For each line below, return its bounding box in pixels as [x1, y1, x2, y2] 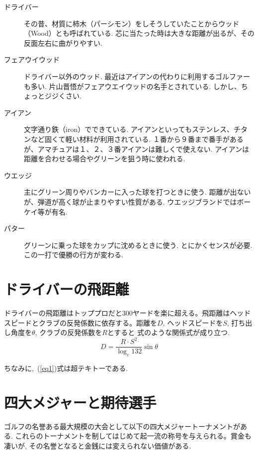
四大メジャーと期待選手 [4, 392, 157, 412]
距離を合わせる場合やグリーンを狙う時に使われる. [24, 153, 185, 164]
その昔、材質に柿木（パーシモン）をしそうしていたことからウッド [24, 18, 240, 28]
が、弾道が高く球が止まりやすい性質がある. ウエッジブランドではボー [24, 196, 251, 207]
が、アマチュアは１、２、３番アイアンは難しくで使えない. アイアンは [24, 143, 250, 154]
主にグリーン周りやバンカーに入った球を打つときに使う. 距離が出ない [24, 187, 251, 197]
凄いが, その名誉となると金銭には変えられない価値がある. [4, 441, 191, 451]
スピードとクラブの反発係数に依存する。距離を [4, 317, 157, 328]
